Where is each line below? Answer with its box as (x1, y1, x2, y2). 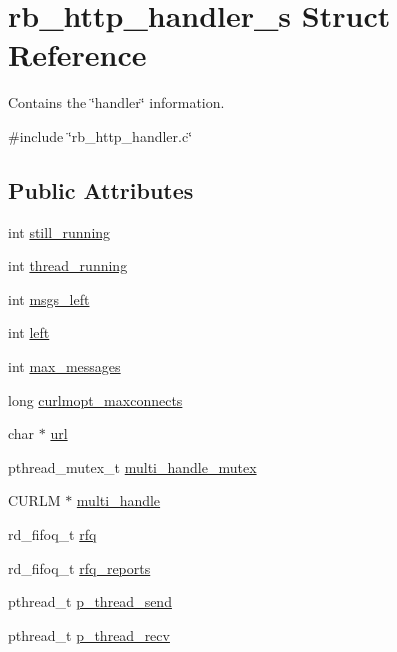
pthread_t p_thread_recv (8, 624, 170, 645)
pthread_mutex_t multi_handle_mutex (8, 456, 257, 477)
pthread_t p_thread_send (8, 591, 172, 612)
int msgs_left (8, 288, 90, 309)
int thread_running (8, 255, 128, 276)
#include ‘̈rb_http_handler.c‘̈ (8, 125, 193, 146)
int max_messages (8, 356, 121, 377)
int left (8, 322, 50, 343)
